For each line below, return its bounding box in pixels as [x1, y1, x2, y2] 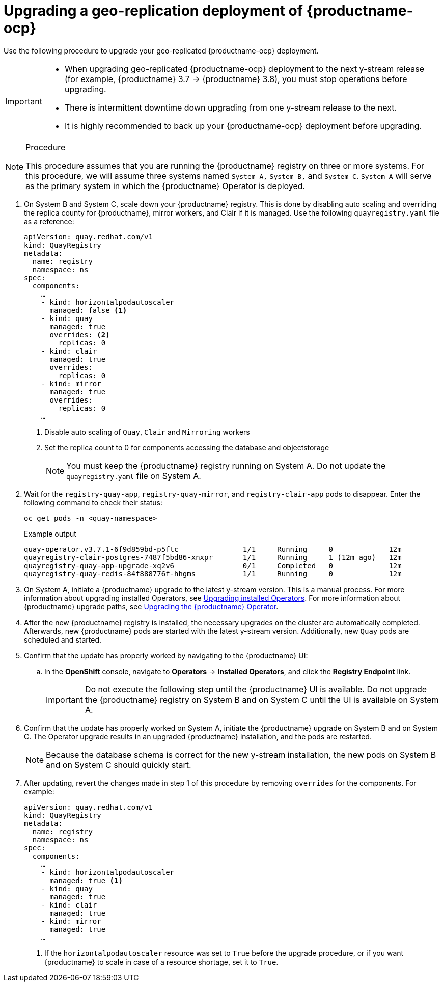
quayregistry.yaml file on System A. [66, 470, 201, 481]
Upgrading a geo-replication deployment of [4, 2, 303, 19]
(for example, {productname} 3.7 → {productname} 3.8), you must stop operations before [64, 73, 407, 84]
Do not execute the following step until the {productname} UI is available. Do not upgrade [85, 684, 427, 695]
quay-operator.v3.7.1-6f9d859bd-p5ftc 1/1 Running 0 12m [24, 545, 402, 553]
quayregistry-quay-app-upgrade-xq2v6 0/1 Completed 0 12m [24, 561, 402, 570]
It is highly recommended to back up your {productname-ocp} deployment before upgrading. [64, 120, 422, 131]
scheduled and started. [24, 635, 101, 644]
